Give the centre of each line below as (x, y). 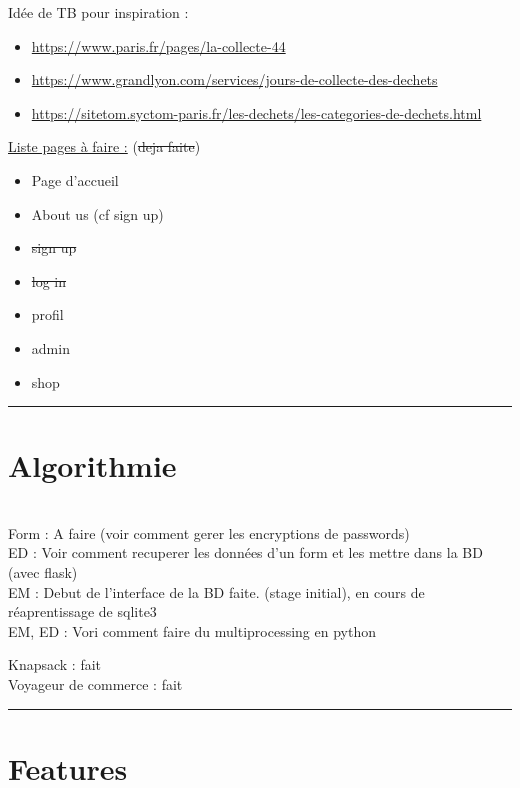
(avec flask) (43, 572)
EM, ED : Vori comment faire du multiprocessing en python (192, 630)
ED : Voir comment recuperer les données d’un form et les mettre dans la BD (245, 552)
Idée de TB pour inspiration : (98, 12)
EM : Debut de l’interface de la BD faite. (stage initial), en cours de (216, 591)
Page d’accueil (75, 179)
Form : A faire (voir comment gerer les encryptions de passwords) (209, 532)
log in (49, 280)
